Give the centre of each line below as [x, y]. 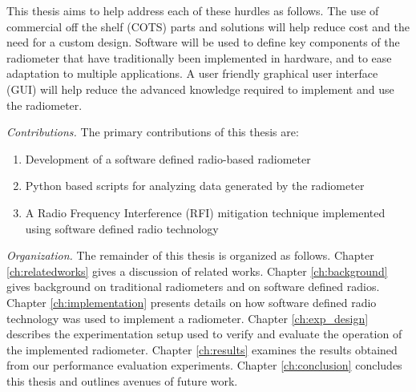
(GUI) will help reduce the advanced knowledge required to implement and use [200, 89]
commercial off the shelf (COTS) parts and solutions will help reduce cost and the [208, 26]
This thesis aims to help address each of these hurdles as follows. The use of [193, 10]
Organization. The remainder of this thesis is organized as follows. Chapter [190, 255]
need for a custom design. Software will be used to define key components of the [203, 42]
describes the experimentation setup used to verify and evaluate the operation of [204, 334]
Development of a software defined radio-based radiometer [168, 158]
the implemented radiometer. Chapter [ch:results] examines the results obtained [202, 349]
